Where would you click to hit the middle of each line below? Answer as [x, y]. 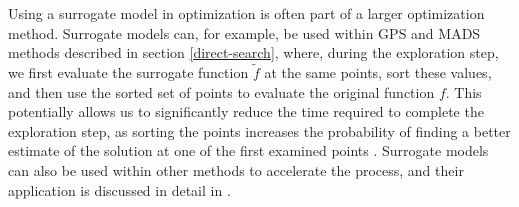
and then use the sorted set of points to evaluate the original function [221, 91]
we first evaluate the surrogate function [128, 72]
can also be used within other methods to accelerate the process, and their [236, 169]
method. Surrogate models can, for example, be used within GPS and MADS [244, 32]
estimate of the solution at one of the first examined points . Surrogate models [248, 150]
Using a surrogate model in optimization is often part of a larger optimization [246, 13]
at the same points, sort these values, [378, 72]
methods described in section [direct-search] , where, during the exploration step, [253, 52]
